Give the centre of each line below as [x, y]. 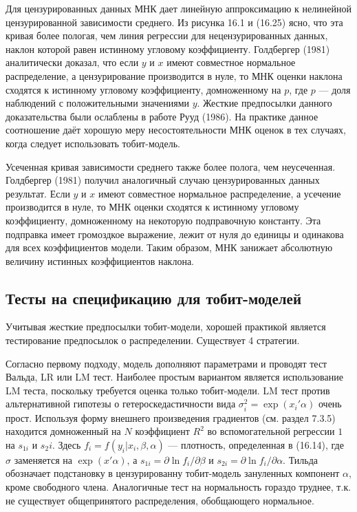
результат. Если [38, 193]
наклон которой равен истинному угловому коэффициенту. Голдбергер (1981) [168, 49]
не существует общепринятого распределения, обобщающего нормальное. [160, 500]
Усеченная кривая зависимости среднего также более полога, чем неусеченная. [171, 166]
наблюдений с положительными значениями [97, 103]
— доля [335, 89]
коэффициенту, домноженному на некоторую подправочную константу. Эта [163, 220]
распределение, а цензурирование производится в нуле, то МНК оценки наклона [174, 75]
